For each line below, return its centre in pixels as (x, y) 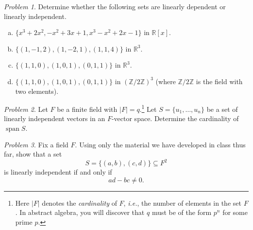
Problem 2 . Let (26, 109)
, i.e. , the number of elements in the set (182, 203)
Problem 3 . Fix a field (36, 144)
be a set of (222, 109)
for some (235, 212)
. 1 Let (148, 108)
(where (166, 81)
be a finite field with (87, 109)
